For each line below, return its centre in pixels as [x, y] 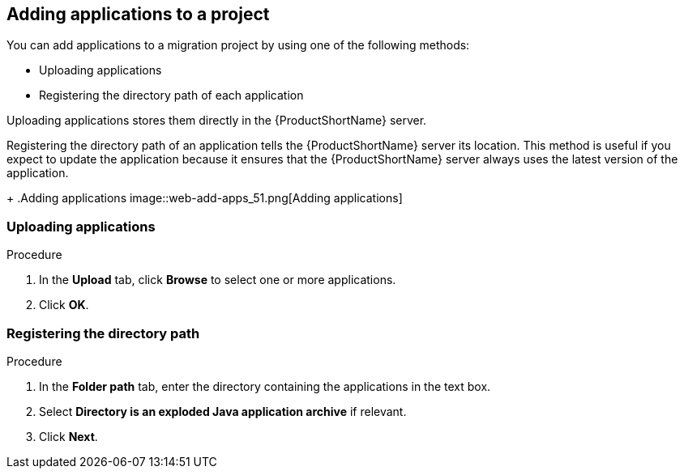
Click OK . [64, 305]
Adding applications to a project [138, 14]
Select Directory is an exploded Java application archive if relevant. [223, 411]
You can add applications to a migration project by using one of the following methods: [238, 45]
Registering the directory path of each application [171, 95]
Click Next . [68, 436]
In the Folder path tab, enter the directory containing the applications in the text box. [265, 386]
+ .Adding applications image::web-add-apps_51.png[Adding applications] [205, 198]
